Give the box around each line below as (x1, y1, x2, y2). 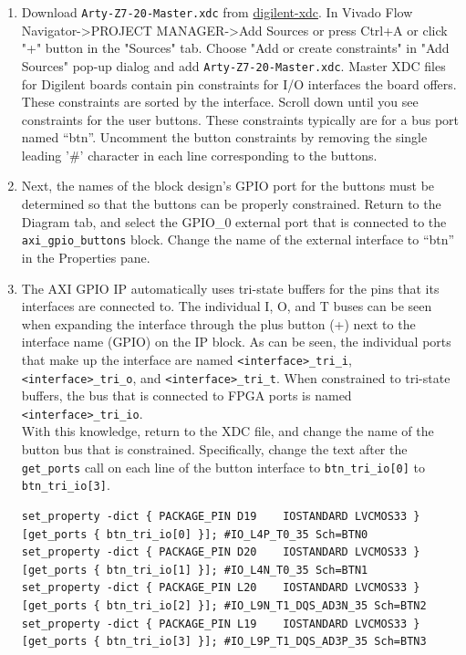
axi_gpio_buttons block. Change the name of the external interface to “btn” (21, 230, 455, 249)
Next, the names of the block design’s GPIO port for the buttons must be (21, 176, 435, 195)
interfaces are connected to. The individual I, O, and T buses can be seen (21, 296, 432, 316)
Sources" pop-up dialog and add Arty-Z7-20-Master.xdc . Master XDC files (21, 56, 446, 75)
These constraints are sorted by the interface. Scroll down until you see (21, 92, 419, 111)
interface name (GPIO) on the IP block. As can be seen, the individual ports (21, 332, 451, 351)
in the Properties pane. (21, 247, 150, 266)
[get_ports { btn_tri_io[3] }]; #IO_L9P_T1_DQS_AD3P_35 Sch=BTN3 (21, 635, 427, 649)
